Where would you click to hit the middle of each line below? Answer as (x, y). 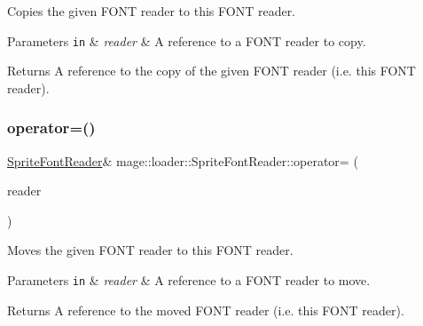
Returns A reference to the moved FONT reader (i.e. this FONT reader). (206, 310)
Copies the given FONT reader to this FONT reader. (152, 11)
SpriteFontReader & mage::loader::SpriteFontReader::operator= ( (183, 160)
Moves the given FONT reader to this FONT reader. (150, 250)
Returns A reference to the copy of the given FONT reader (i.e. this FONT (211, 71)
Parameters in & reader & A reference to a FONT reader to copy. (187, 40)
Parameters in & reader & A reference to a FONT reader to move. (189, 280)
